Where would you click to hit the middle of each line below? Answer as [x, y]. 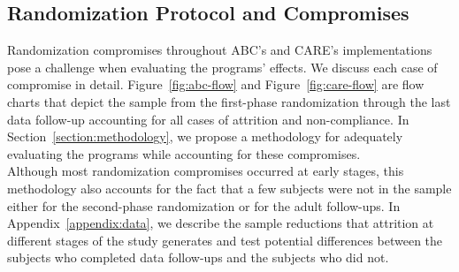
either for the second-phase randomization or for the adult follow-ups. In [204, 205]
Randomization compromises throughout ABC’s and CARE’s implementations [220, 50]
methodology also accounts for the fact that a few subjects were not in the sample [229, 188]
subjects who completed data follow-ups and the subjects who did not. [198, 257]
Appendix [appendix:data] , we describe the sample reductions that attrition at [221, 223]
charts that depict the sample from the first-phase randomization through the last [229, 101]
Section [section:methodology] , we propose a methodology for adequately [205, 136]
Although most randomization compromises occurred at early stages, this [206, 171]
